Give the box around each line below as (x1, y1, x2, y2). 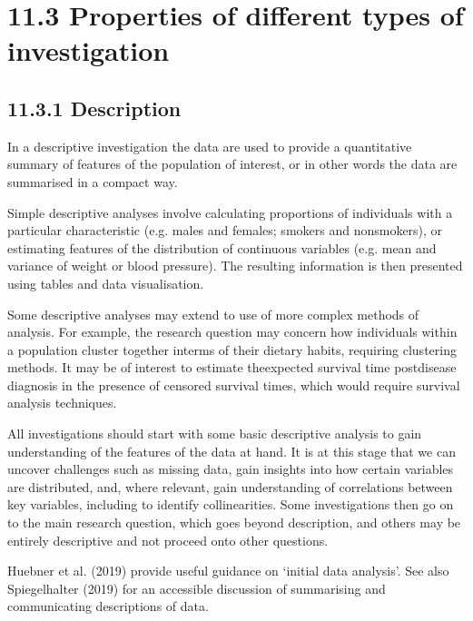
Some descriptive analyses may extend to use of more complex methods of (7, 304, 419, 323)
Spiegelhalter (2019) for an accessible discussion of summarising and (7, 578, 386, 597)
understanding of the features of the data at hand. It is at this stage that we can (7, 441, 456, 460)
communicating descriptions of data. (7, 596, 209, 616)
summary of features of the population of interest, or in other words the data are (7, 154, 458, 173)
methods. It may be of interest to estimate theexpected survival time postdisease (7, 358, 457, 377)
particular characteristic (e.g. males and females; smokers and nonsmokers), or (7, 221, 443, 240)
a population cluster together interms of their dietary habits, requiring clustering (7, 340, 457, 359)
